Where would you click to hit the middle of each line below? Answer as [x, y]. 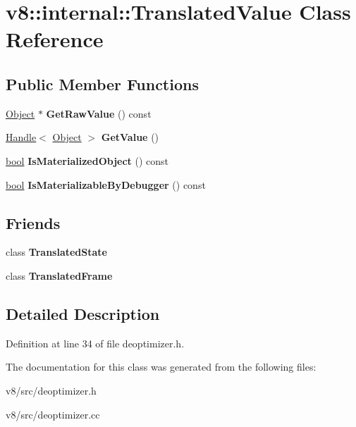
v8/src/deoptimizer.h [51, 390]
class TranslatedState [56, 252]
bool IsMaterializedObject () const [87, 160]
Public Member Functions [102, 83]
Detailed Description [83, 313]
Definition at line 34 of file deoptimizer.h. [95, 343]
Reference [55, 39]
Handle [21, 137]
